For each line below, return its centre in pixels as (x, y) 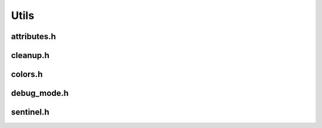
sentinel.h (30, 112)
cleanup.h (30, 55)
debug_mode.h (40, 93)
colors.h (27, 74)
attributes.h (33, 36)
